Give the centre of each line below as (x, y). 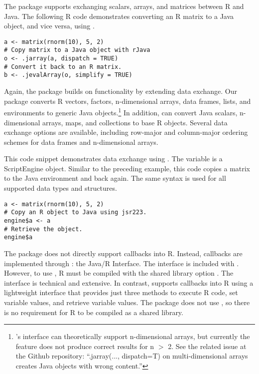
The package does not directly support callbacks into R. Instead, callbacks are (123, 253)
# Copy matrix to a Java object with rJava (77, 50)
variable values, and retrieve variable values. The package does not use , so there (127, 302)
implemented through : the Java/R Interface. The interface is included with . (122, 263)
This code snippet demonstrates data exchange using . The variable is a (113, 159)
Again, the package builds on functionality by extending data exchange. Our (121, 91)
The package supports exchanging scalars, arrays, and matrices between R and (124, 6)
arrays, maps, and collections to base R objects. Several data (135, 122)
